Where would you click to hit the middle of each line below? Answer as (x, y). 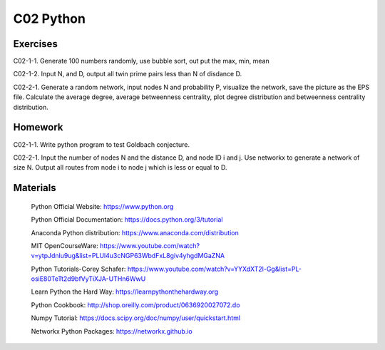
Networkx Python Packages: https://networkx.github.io (112, 331)
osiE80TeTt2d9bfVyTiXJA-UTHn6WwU (88, 279)
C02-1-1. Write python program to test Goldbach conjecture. (102, 144)
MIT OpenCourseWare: (65, 245)
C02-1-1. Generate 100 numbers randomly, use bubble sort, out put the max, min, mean (142, 61)
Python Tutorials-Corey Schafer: (78, 269)
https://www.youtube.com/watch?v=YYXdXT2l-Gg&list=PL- (215, 269)
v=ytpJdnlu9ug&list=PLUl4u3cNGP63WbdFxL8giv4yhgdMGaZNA (128, 256)
